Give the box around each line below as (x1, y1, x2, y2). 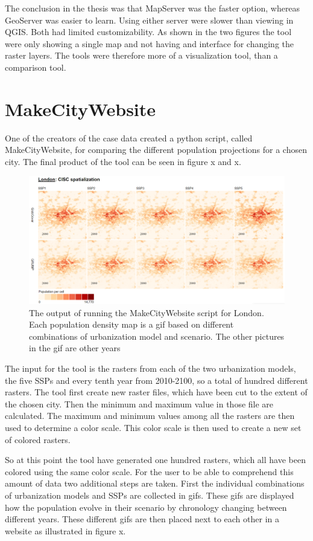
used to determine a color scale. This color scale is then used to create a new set (5, 421, 302, 433)
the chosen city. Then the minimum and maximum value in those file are (5, 397, 274, 410)
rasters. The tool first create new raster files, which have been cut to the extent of (5, 386, 308, 398)
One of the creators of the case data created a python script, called (5, 131, 253, 144)
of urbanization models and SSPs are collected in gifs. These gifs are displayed (5, 488, 294, 501)
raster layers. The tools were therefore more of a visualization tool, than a (5, 49, 278, 62)
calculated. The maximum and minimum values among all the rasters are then (5, 409, 295, 422)
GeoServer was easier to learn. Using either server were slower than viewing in (5, 13, 294, 26)
